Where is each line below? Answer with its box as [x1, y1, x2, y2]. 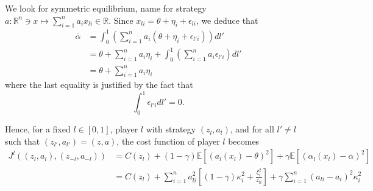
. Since [108, 13, 133, 26]
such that [5, 134, 40, 147]
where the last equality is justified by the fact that [5, 78, 193, 91]
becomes [228, 134, 260, 147]
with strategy [146, 123, 196, 135]
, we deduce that [196, 13, 258, 26]
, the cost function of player [116, 134, 220, 147]
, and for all [230, 123, 274, 135]
